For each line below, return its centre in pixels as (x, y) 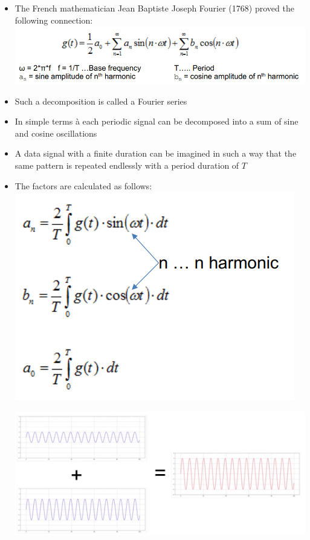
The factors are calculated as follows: (83, 185)
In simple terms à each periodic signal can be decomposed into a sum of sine (157, 121)
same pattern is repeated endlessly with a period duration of (127, 165)
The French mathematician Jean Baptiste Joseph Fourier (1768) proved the (154, 8)
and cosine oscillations (56, 133)
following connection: (54, 20)
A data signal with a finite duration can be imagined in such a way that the (156, 153)
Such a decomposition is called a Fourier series (101, 101)
